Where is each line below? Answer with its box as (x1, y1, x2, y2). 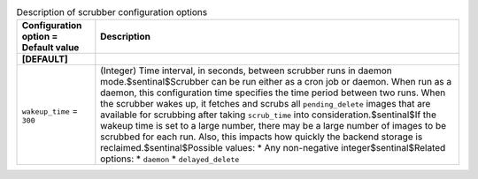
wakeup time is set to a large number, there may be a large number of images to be (100, 120, 447, 132)
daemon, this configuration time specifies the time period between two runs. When (100, 86, 446, 99)
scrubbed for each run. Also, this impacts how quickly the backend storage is (100, 131, 423, 143)
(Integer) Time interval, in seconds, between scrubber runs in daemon (100, 64, 393, 77)
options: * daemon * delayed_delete (100, 153, 240, 165)
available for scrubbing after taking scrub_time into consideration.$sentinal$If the (100, 108, 437, 121)
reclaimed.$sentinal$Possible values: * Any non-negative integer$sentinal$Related (100, 142, 446, 154)
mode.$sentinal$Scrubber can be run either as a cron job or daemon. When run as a (100, 76, 452, 88)
